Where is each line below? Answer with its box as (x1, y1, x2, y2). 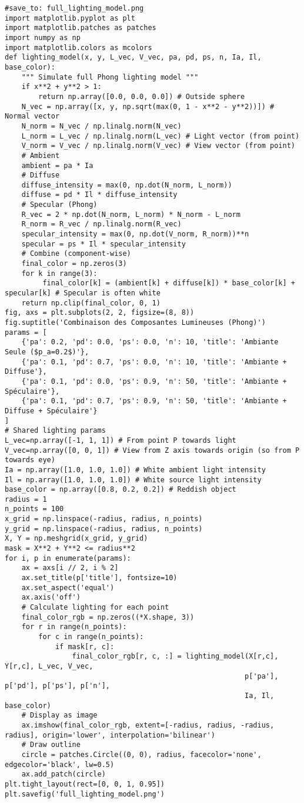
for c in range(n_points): (38, 633, 144, 641)
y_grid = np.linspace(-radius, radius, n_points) (5, 524, 203, 533)
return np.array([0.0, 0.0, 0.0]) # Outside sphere (38, 92, 245, 101)
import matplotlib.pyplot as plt (5, 14, 135, 22)
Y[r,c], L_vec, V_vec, (5, 662, 93, 670)
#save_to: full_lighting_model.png (5, 4, 144, 12)
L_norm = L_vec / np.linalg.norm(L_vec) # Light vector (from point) (21, 131, 300, 140)
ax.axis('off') (21, 593, 81, 602)
